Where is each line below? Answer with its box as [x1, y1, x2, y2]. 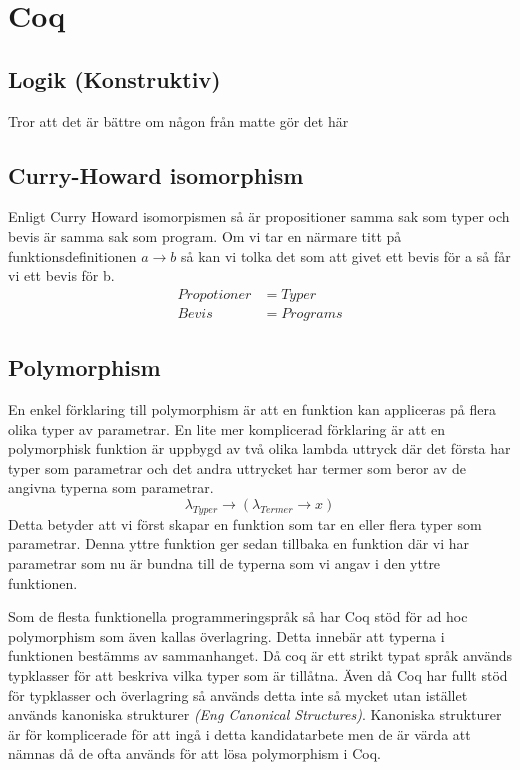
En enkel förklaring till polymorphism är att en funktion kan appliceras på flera [8, 399, 496, 420]
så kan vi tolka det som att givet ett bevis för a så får [180, 245, 511, 266]
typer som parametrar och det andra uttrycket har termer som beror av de [8, 457, 466, 478]
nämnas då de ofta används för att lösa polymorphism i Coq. [8, 743, 381, 764]
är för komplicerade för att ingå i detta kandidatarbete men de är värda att [8, 723, 471, 744]
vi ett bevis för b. [8, 265, 115, 286]
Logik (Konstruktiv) [8, 63, 221, 94]
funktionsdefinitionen [8, 245, 137, 266]
